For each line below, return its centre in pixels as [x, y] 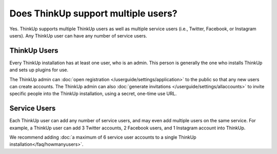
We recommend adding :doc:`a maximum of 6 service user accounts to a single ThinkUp [103, 137]
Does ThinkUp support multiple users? [93, 13]
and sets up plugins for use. [39, 70]
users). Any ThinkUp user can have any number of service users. [78, 35]
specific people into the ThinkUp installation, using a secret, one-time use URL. [93, 94]
